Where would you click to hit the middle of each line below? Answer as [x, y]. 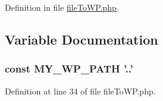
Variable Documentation [81, 39]
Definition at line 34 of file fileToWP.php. [80, 91]
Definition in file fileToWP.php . [62, 7]
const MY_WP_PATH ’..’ [69, 69]
